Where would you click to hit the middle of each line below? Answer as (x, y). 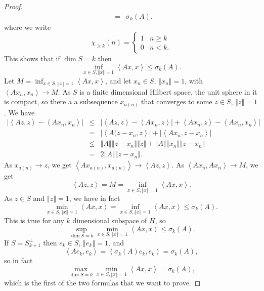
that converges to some (177, 101)
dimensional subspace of (110, 220)
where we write (28, 27)
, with (194, 81)
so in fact (18, 260)
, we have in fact (95, 198)
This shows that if (32, 58)
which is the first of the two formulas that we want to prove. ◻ (102, 283)
